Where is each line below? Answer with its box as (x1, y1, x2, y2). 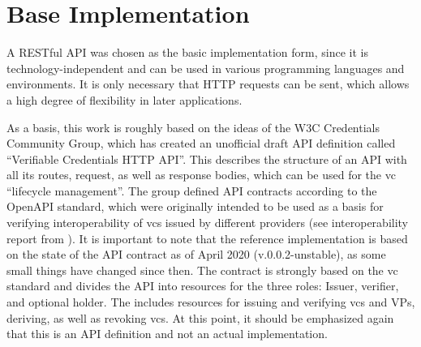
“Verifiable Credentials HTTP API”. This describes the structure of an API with (6, 150, 407, 167)
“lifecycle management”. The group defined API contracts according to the (6, 182, 377, 199)
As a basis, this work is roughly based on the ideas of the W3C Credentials (6, 118, 380, 135)
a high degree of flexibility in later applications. (6, 91, 243, 108)
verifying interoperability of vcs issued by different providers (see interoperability (6, 214, 409, 231)
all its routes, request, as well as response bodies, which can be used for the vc (6, 166, 396, 183)
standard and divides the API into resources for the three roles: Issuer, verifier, (6, 277, 399, 294)
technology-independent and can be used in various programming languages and (6, 59, 405, 76)
